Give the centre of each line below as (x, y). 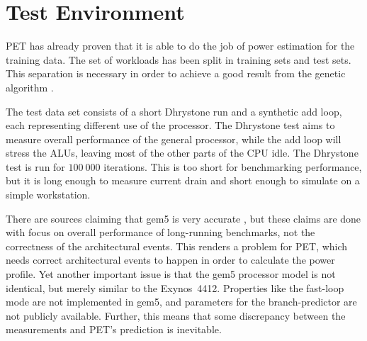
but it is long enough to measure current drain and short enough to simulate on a (183, 180)
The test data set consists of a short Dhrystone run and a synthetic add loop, (174, 111)
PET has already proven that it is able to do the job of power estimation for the (180, 46)
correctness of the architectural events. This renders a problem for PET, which (177, 246)
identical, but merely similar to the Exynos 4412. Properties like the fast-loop (175, 287)
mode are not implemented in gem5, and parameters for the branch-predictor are (181, 302)
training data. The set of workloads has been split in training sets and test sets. (179, 59)
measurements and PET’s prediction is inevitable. (114, 329)
